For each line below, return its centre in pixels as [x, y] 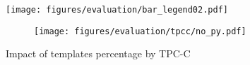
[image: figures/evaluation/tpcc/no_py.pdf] [140, 31]
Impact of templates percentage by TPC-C [98, 53]
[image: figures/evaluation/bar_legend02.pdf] [117, 10]
